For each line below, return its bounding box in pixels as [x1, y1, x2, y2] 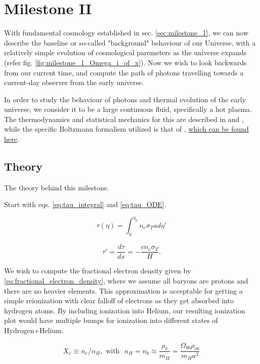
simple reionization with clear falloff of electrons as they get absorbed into [4, 295, 234, 306]
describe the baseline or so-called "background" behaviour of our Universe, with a [4, 37, 256, 48]
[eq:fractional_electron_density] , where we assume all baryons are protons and [4, 275, 248, 286]
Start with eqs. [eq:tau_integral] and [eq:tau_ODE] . [4, 199, 166, 210]
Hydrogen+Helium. [4, 325, 64, 335]
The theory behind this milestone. [4, 182, 109, 192]
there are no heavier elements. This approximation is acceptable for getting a [4, 285, 243, 296]
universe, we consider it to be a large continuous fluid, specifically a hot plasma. [4, 104, 252, 114]
